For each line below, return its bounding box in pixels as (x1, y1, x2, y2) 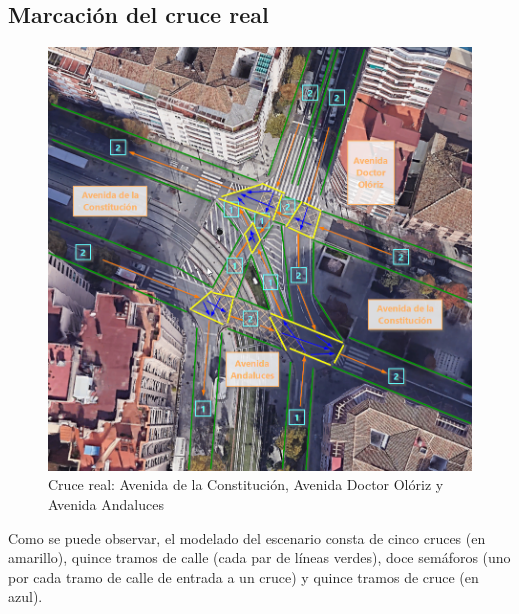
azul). (8, 586, 43, 607)
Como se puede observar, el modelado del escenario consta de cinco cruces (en (8, 527, 486, 548)
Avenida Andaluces (48, 493, 164, 514)
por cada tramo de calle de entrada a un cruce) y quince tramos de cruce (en (8, 566, 479, 587)
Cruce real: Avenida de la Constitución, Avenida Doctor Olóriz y (48, 474, 444, 495)
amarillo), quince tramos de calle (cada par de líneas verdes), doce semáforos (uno (8, 547, 511, 568)
